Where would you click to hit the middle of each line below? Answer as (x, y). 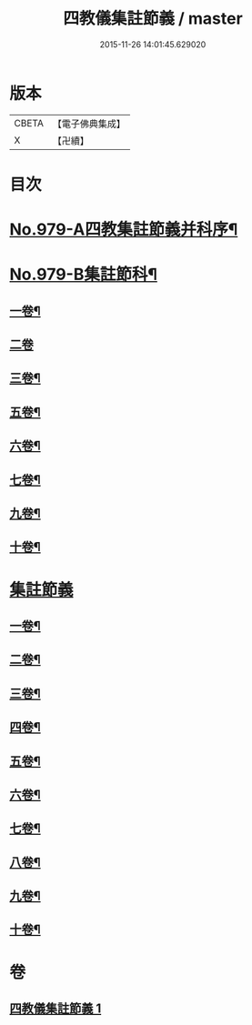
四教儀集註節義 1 (55, 1009)
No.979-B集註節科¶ (83, 275)
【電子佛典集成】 (89, 124)
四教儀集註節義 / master (153, 19)
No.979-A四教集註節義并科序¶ (124, 230)
